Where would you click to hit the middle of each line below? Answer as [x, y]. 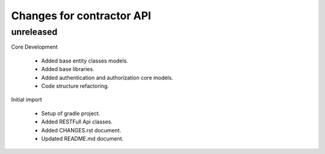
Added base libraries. [68, 69]
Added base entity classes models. [85, 61]
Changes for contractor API [81, 16]
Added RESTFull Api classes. [77, 122]
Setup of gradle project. [71, 113]
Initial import [26, 100]
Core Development [35, 47]
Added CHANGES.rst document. [81, 130]
